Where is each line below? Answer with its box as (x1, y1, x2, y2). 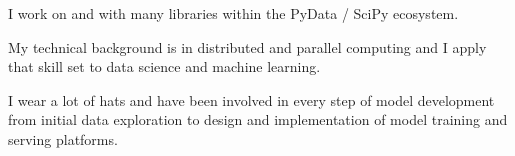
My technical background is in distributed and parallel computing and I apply (8, 36, 487, 57)
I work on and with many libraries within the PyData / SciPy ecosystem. (8, 3, 459, 23)
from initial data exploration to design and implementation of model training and (8, 109, 508, 130)
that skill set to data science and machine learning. (8, 56, 321, 77)
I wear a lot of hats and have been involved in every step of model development (8, 89, 495, 110)
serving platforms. (8, 128, 118, 149)
